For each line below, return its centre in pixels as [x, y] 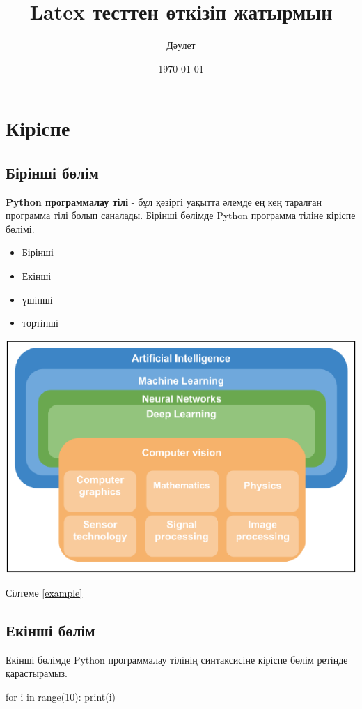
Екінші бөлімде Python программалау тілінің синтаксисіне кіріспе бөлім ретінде [177, 659]
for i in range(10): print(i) [61, 696]
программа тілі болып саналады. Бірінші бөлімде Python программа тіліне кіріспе [181, 215]
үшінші [37, 299]
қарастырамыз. [37, 673]
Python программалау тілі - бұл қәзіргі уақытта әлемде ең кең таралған [164, 201]
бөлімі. [20, 229]
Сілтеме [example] [44, 592]
